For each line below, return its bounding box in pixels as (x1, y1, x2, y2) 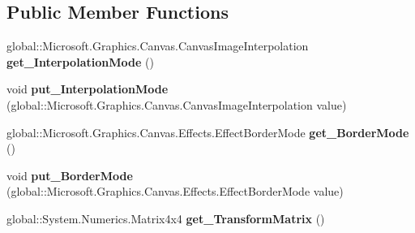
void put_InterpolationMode (6, 80, 169, 97)
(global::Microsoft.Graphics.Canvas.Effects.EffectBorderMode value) (6, 183, 344, 200)
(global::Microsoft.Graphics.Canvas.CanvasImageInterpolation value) (6, 96, 347, 113)
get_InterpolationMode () (6, 53, 154, 70)
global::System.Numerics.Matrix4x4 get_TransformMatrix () (6, 209, 325, 227)
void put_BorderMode (6, 166, 133, 183)
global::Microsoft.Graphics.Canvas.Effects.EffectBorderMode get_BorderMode (6, 123, 409, 140)
